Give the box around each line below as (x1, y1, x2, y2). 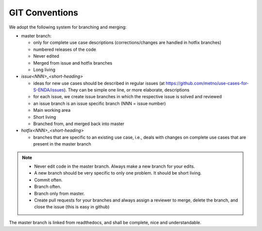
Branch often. (34, 184, 62, 189)
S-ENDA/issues (33, 87, 64, 93)
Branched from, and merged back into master (33, 121, 125, 127)
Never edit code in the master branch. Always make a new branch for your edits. (34, 163, 195, 169)
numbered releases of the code (33, 46, 97, 52)
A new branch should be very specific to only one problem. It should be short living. (34, 170, 202, 176)
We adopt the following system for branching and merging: (9, 24, 127, 30)
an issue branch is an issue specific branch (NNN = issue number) (33, 101, 166, 106)
